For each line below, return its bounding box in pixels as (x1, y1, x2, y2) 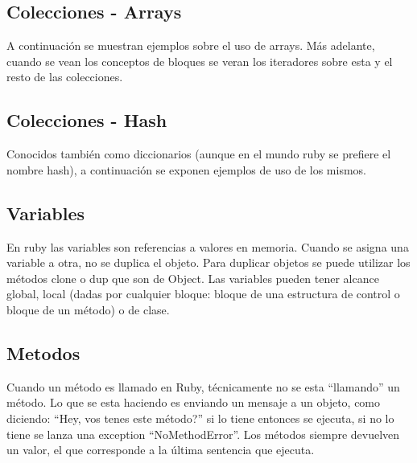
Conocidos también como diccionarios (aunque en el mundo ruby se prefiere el (6, 145, 391, 162)
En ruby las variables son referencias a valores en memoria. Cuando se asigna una (6, 238, 409, 255)
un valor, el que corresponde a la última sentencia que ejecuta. (6, 441, 315, 458)
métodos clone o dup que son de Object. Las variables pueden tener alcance (6, 269, 379, 286)
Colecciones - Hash (6, 108, 167, 133)
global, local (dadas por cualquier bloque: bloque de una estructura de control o (6, 285, 400, 302)
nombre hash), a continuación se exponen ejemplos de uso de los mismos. (6, 161, 366, 178)
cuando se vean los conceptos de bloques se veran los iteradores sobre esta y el (6, 52, 393, 69)
